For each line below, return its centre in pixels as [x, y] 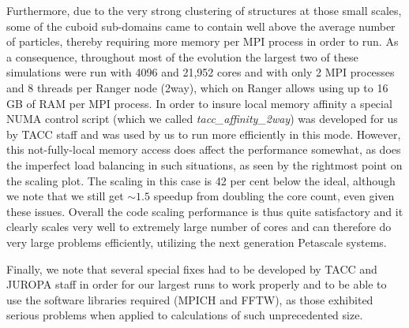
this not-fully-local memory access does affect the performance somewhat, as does [204, 149]
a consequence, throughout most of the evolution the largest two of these [182, 56]
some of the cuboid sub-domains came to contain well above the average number [201, 26]
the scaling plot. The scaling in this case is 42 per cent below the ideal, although [201, 180]
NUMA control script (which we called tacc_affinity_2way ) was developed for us [202, 119]
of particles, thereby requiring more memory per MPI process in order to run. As [203, 41]
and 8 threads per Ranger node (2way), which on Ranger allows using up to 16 [197, 87]
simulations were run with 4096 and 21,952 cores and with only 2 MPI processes [201, 72]
